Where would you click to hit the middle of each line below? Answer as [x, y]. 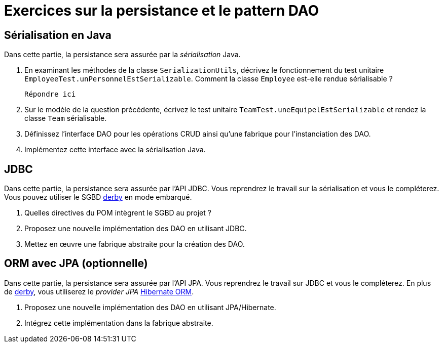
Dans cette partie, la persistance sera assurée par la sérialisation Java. [122, 55]
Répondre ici [50, 94]
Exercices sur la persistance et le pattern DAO [162, 11]
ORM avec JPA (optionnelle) [76, 264]
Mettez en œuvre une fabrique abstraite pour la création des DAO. [135, 244]
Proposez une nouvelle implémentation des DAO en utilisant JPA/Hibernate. [150, 307]
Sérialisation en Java [58, 35]
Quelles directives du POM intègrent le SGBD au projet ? [118, 213]
